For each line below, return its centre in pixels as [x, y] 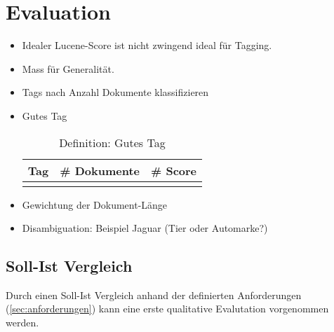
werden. [22, 323]
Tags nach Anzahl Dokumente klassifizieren [115, 92]
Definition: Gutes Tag [112, 142]
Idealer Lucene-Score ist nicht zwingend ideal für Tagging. [147, 45]
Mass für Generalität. [68, 68]
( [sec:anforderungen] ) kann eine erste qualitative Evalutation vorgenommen [167, 309]
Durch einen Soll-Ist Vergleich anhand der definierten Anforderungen [154, 295]
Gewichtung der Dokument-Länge [95, 204]
